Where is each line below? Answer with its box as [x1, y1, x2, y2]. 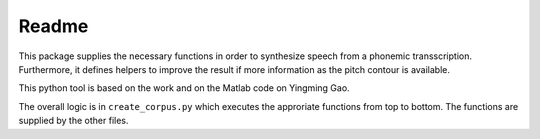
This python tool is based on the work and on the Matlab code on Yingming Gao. [18, 82, 350, 94]
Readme [18, 15, 89, 37]
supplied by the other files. [18, 115, 129, 127]
